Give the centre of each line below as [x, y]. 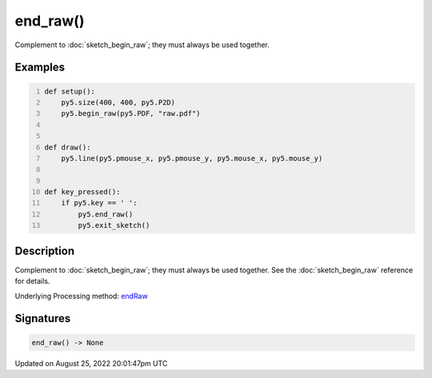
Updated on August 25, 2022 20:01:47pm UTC [91, 363]
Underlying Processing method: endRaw [81, 296]
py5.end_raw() [106, 214]
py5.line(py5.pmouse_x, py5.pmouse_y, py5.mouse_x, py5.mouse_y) [192, 158]
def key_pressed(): [82, 192]
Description [45, 251]
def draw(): [68, 147]
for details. [32, 281]
